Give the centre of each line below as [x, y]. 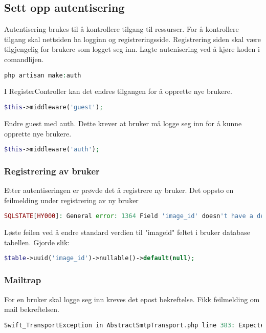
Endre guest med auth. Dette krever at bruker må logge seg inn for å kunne [123, 123]
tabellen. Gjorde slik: [37, 242]
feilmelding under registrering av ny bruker [71, 200]
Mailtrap [23, 280]
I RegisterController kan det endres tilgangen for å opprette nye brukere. [118, 91]
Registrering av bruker [52, 171]
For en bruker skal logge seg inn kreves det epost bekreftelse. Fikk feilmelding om [132, 299]
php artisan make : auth [43, 75]
